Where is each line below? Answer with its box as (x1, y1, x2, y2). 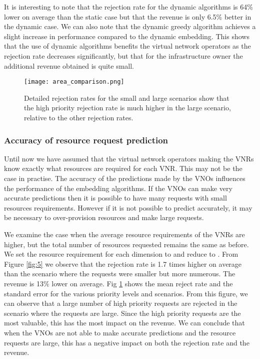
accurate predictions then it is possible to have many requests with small (4, 193, 227, 203)
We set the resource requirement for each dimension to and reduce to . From (4, 249, 238, 259)
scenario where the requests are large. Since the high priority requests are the (4, 307, 241, 318)
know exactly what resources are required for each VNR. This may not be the (4, 163, 242, 173)
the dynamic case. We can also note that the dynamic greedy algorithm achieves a (4, 21, 256, 32)
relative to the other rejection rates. (24, 112, 133, 122)
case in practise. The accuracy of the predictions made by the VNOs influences (4, 173, 245, 183)
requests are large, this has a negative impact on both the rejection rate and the (4, 337, 249, 347)
